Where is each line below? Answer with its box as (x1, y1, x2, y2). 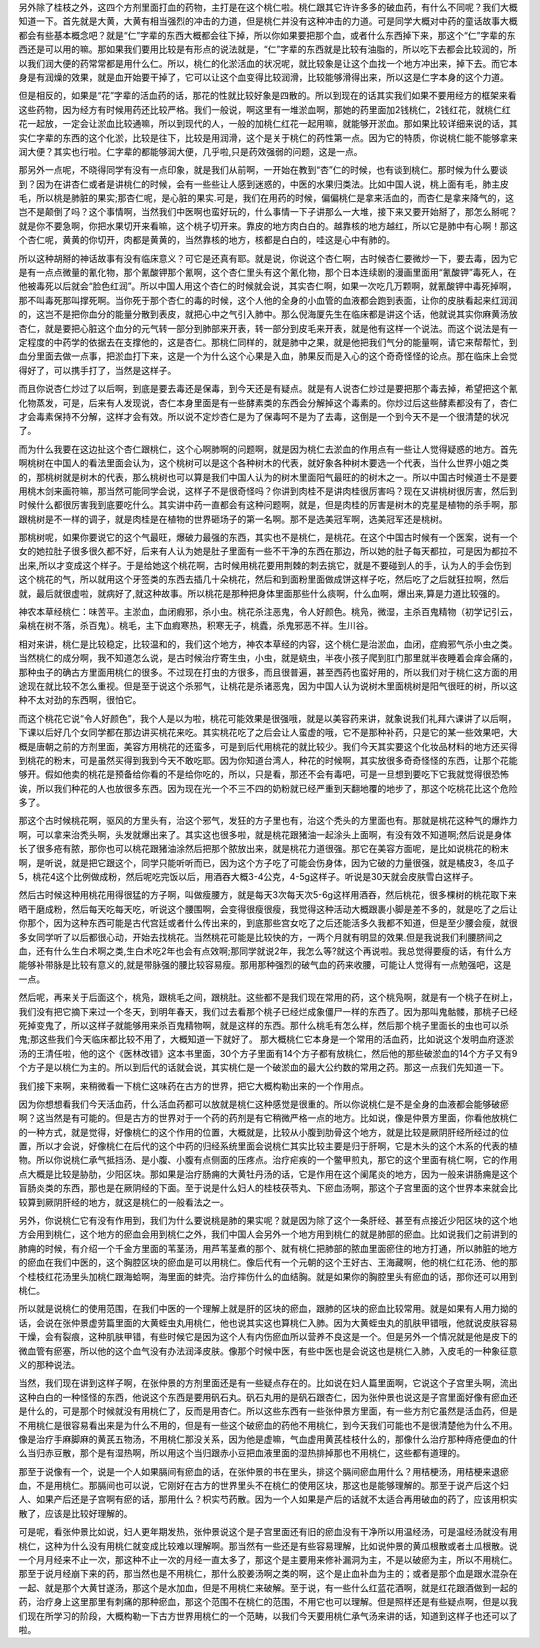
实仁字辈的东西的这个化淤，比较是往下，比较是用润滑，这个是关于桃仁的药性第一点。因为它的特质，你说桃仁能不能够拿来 (18, 131, 518, 144)
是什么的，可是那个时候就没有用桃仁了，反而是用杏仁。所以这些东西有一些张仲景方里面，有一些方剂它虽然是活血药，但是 (18, 1405, 518, 1417)
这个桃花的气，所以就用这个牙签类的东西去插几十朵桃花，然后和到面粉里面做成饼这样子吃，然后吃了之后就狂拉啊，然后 (18, 573, 509, 585)
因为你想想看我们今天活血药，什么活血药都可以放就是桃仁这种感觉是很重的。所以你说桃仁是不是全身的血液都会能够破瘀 (18, 1098, 509, 1110)
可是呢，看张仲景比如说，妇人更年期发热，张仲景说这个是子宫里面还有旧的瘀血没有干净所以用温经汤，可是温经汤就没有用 (18, 1526, 518, 1538)
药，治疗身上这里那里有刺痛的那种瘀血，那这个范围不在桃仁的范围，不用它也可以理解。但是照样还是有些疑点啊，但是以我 (18, 1596, 518, 1608)
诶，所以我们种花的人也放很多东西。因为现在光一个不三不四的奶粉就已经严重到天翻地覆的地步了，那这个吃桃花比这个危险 (18, 782, 518, 794)
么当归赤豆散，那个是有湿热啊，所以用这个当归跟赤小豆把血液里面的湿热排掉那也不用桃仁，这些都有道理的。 (18, 1447, 465, 1459)
